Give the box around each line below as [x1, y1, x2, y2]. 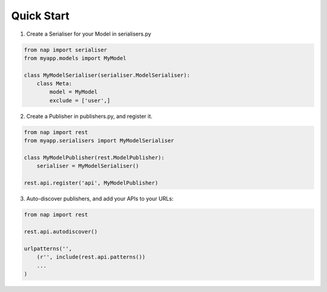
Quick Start [11, 9, 70, 22]
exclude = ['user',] [49, 97, 111, 104]
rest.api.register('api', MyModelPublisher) [24, 180, 159, 187]
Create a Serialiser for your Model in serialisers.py [26, 30, 151, 37]
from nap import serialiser [24, 46, 107, 53]
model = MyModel [49, 88, 98, 96]
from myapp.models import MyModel [24, 54, 127, 62]
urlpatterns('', [24, 245, 73, 252]
